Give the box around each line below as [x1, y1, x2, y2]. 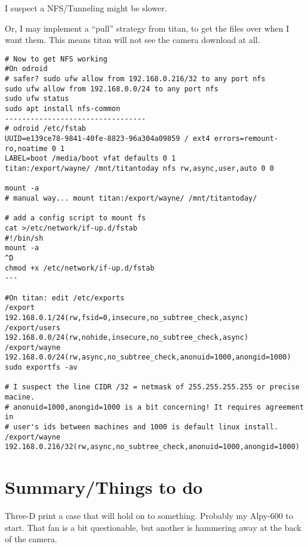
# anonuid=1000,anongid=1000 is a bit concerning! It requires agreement [5, 402, 304, 411]
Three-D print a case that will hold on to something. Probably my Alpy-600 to [5, 509, 293, 522]
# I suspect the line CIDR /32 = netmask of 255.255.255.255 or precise [5, 383, 300, 392]
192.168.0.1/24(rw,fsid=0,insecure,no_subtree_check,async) [5, 313, 249, 322]
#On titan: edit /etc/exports [5, 293, 125, 302]
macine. [5, 393, 35, 402]
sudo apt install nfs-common [5, 105, 121, 113]
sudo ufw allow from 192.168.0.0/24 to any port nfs [5, 84, 218, 93]
